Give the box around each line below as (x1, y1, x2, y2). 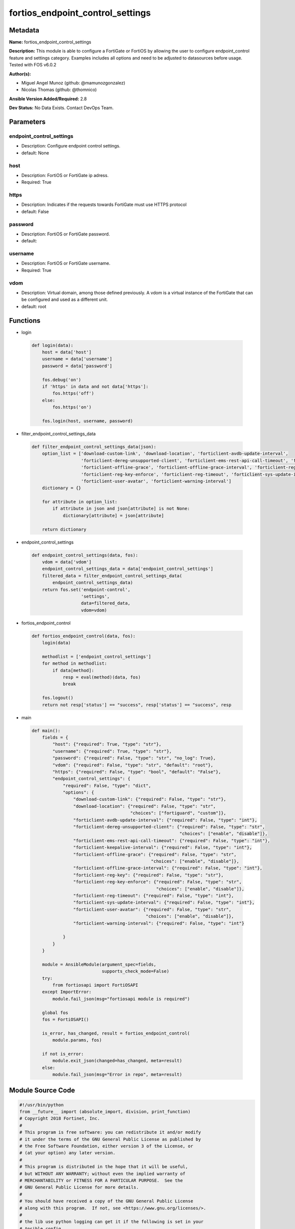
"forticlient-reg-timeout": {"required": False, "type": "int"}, (73, 893, 235, 898)
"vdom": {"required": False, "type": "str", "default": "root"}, (52, 762, 213, 768)
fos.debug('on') (42, 377, 81, 382)
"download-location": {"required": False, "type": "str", (73, 803, 216, 809)
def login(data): (31, 342, 74, 348)
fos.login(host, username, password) (42, 418, 133, 424)
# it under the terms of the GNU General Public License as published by (19, 1136, 201, 1142)
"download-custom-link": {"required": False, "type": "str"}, (73, 796, 226, 802)
